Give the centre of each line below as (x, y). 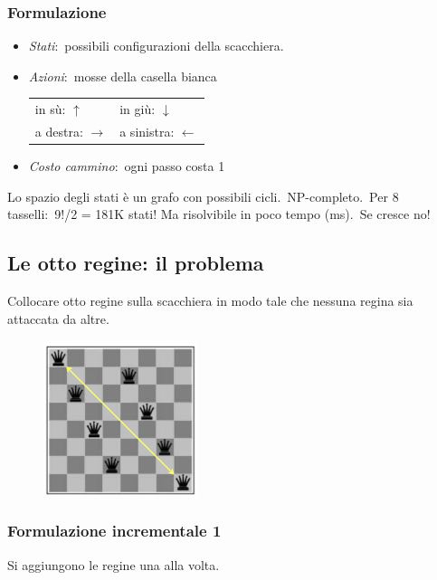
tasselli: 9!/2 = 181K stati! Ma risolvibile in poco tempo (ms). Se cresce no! (219, 214)
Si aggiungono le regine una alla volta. (114, 564)
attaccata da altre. (58, 318)
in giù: (138, 109)
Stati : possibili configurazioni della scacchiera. (156, 46)
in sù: (50, 109)
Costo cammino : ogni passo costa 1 (127, 166)
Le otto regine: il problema (136, 263)
